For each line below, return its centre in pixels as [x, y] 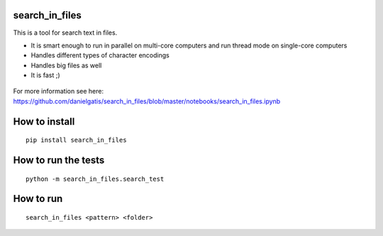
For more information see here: [59, 91]
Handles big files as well [66, 65]
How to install [44, 122]
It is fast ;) [45, 75]
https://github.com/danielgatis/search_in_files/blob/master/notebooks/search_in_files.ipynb [147, 101]
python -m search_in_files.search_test [95, 179]
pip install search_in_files [76, 140]
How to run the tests [59, 161]
